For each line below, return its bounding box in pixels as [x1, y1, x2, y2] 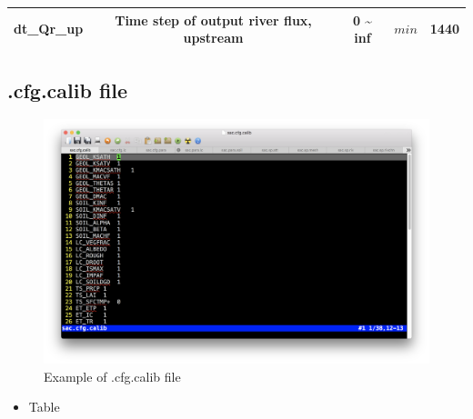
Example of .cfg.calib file [44, 366, 181, 385]
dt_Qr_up [14, 19, 84, 38]
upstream [183, 28, 244, 47]
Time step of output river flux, [115, 10, 312, 29]
